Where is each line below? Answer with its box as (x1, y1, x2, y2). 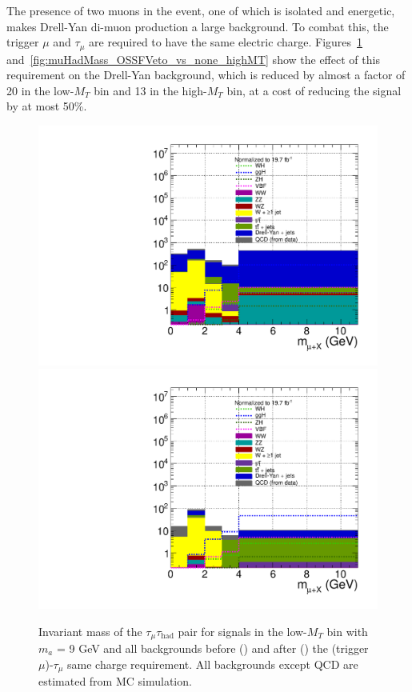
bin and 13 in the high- (94, 82, 207, 98)
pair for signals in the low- (178, 622, 307, 639)
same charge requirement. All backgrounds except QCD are (67, 655, 358, 672)
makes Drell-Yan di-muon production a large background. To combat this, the (6, 18, 389, 34)
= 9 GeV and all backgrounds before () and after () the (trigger (56, 639, 369, 656)
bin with (326, 622, 368, 639)
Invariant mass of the (38, 622, 142, 639)
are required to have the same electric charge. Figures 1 (89, 34, 363, 50)
